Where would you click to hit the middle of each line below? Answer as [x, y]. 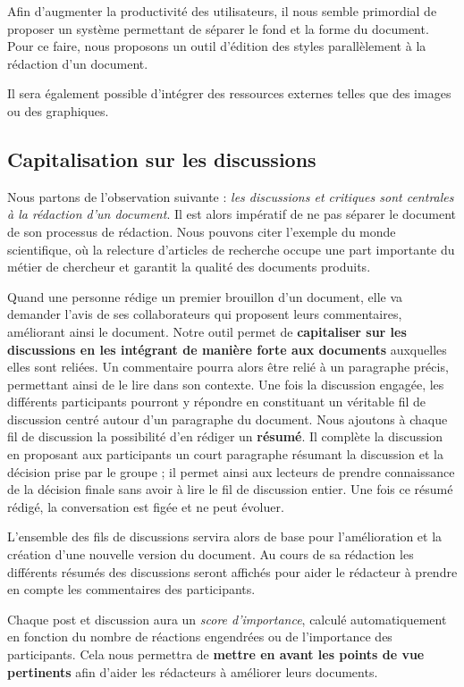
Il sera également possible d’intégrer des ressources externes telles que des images [229, 93]
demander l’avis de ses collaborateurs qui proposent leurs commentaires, [205, 314]
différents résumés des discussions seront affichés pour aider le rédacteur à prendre [232, 571]
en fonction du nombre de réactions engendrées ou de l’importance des [200, 637]
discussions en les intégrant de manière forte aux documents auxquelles [227, 349]
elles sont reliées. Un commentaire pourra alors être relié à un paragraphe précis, [228, 367]
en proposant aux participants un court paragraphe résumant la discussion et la [226, 454]
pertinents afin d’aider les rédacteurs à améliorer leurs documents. [193, 671]
